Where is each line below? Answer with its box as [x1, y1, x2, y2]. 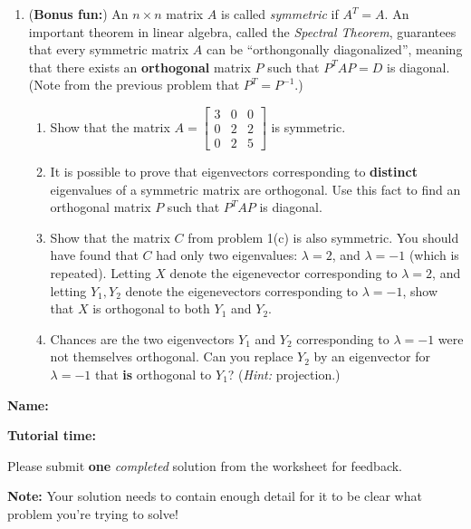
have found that [50, 245, 139, 264]
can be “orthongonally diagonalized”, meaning [206, 40, 463, 59]
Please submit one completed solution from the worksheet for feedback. [7, 456, 402, 475]
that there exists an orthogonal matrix [28, 57, 251, 76]
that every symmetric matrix [28, 40, 189, 59]
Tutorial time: [7, 426, 96, 445]
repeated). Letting [50, 264, 151, 283]
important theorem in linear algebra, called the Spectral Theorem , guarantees [28, 22, 457, 41]
